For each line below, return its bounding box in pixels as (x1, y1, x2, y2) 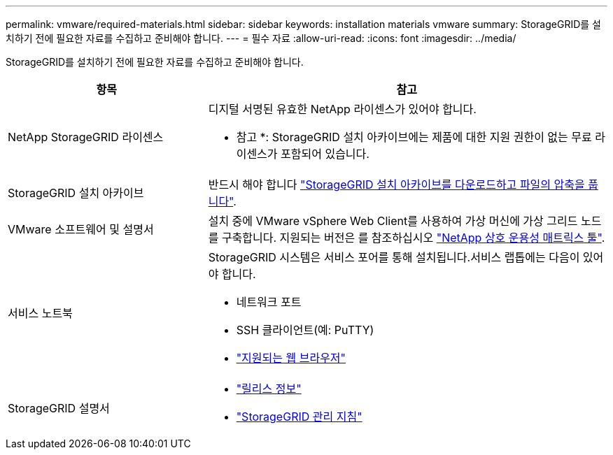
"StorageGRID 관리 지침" (236, 410, 362, 424)
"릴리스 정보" (236, 382, 302, 396)
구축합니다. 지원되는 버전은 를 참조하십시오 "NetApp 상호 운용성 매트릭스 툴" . (221, 231, 605, 245)
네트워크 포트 (236, 295, 302, 309)
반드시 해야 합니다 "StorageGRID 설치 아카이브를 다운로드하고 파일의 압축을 (208, 178, 585, 192)
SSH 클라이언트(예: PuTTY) (236, 323, 374, 337)
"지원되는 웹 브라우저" (236, 351, 346, 365)
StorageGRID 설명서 (8, 401, 110, 415)
